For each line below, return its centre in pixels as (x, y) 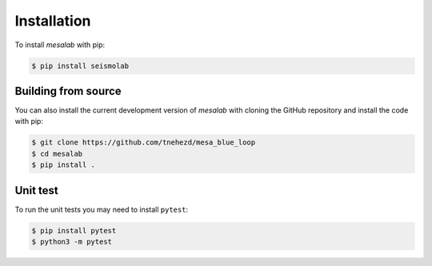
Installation (53, 21)
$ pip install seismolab (80, 66)
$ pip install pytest (74, 230)
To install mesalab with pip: (60, 45)
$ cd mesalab (57, 153)
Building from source (68, 91)
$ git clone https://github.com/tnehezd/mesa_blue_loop (144, 143)
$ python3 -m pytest (72, 242)
